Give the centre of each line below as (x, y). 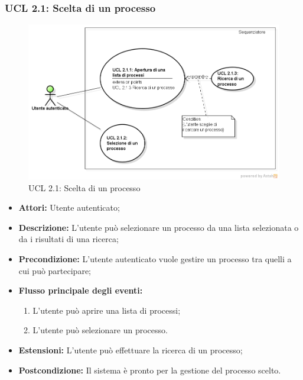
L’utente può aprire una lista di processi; (107, 310)
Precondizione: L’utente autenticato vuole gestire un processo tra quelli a (155, 259)
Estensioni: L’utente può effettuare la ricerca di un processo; (131, 350)
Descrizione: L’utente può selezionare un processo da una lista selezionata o (159, 227)
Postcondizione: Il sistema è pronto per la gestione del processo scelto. (150, 370)
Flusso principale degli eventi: (81, 290)
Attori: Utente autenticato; (69, 207)
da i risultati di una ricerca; (69, 239)
